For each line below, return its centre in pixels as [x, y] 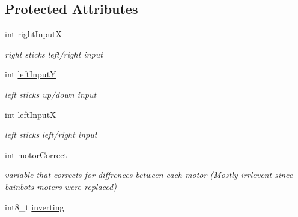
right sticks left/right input [54, 54]
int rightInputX [33, 34]
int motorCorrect [36, 154]
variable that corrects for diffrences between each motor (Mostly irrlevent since [149, 175]
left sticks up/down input [51, 94]
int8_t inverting [35, 207]
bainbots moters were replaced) [61, 186]
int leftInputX [31, 114]
